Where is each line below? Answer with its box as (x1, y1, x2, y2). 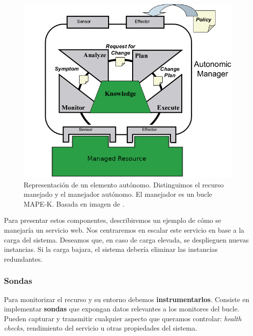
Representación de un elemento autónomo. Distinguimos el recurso (24, 179, 224, 189)
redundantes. (4, 253, 43, 264)
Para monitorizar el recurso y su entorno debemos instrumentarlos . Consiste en (4, 294, 250, 304)
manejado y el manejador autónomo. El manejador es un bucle (24, 189, 212, 199)
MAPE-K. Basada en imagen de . (24, 198, 124, 209)
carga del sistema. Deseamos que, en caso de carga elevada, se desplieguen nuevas (4, 234, 249, 244)
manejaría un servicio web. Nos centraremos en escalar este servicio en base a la (4, 225, 245, 235)
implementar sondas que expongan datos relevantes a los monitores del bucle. (4, 304, 240, 314)
